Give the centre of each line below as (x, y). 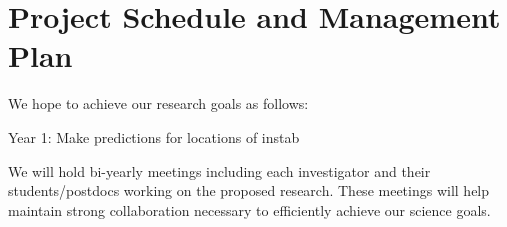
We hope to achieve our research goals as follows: (158, 103)
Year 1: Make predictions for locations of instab (154, 136)
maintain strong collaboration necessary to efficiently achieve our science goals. (249, 209)
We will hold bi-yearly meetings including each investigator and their (219, 170)
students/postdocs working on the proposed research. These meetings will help (249, 190)
